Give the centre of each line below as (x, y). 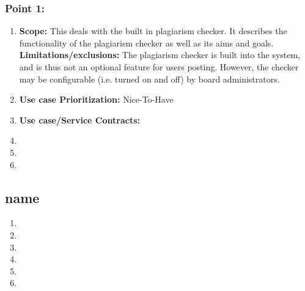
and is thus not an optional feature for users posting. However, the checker (159, 67)
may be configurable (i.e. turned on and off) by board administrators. (149, 79)
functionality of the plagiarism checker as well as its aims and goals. (146, 42)
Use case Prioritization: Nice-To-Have (96, 99)
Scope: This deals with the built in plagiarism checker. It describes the (153, 31)
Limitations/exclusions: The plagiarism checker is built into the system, (160, 55)
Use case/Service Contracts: (80, 120)
